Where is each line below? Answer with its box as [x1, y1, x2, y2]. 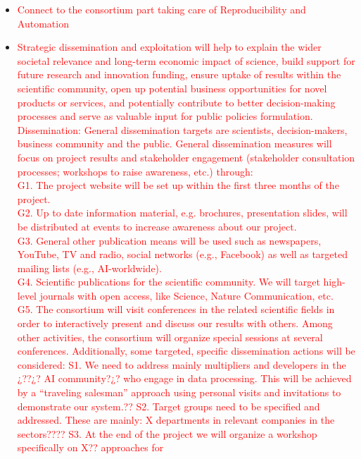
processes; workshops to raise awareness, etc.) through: [17, 164, 253, 178]
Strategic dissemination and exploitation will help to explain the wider [17, 39, 322, 54]
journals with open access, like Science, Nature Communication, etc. [39, 288, 334, 302]
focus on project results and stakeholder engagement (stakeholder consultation [17, 149, 355, 164]
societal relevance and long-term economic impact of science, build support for [17, 53, 355, 68]
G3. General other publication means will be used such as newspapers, [17, 233, 322, 247]
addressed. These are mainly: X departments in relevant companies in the [17, 412, 335, 427]
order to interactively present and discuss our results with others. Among [17, 316, 333, 331]
